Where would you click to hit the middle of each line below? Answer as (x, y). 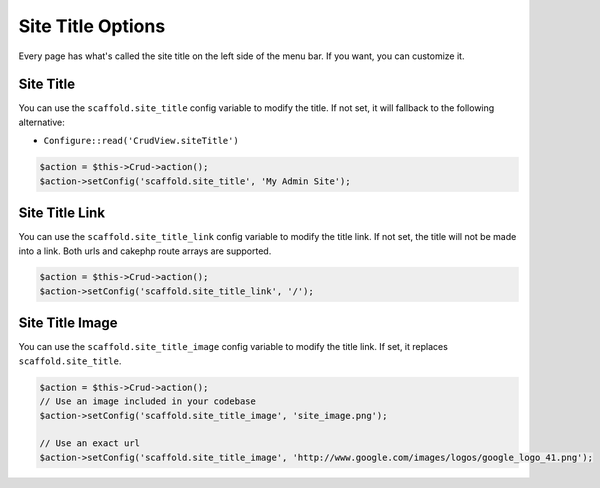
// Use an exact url (89, 443)
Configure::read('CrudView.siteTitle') (141, 141)
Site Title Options (92, 26)
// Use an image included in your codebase (148, 401)
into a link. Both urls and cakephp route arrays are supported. (145, 251)
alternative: (41, 122)
